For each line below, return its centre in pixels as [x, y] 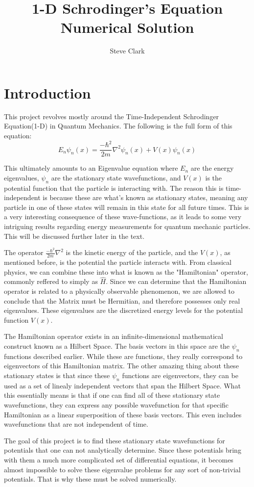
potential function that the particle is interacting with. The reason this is [114, 188]
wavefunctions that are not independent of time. [76, 424]
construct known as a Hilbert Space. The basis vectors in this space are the [117, 346]
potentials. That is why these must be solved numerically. [90, 479]
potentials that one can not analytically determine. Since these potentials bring [123, 450]
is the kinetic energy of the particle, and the [132, 252]
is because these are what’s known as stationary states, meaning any [145, 197]
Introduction [47, 92]
